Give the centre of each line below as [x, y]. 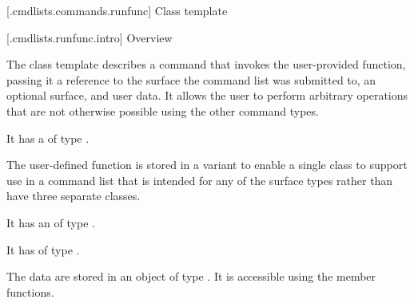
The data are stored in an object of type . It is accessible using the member [191, 276]
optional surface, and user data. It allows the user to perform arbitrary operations [207, 95]
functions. [30, 291]
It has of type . [43, 249]
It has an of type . [51, 222]
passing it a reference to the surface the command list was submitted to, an [191, 79]
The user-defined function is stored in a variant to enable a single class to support [207, 165]
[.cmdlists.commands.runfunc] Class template [117, 10]
